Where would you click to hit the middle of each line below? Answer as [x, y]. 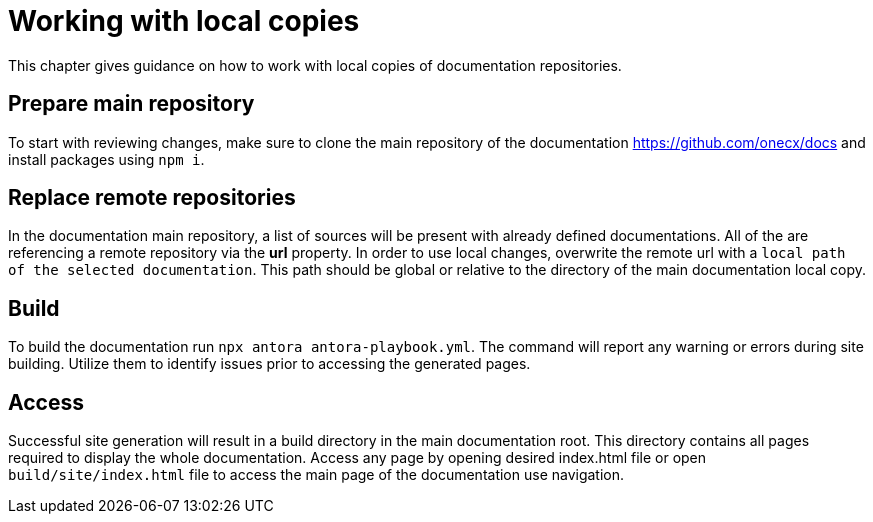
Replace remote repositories [152, 198]
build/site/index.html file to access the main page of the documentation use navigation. [316, 475]
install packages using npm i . [106, 159]
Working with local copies [184, 21]
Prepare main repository [131, 104]
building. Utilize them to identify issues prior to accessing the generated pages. [269, 364]
